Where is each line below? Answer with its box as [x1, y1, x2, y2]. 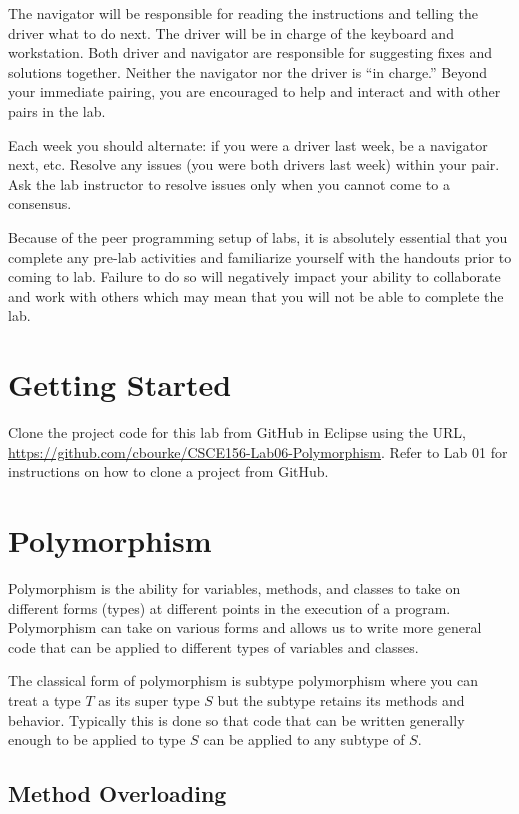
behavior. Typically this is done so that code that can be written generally [8, 709, 465, 730]
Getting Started [8, 364, 232, 405]
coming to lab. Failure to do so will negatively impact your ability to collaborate [8, 266, 501, 287]
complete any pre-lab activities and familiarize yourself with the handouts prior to [8, 246, 512, 267]
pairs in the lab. [8, 100, 106, 121]
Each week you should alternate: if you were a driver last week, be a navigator [8, 134, 488, 155]
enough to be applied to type [8, 729, 186, 750]
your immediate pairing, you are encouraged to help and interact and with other [8, 81, 501, 102]
